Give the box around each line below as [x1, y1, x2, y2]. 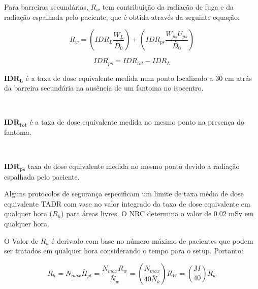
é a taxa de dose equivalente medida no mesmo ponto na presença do [29, 117, 244, 127]
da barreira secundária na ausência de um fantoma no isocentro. [4, 82, 204, 93]
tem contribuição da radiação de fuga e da [102, 2, 234, 12]
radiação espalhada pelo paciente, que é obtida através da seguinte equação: [4, 11, 240, 22]
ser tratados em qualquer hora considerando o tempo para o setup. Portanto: [4, 245, 243, 256]
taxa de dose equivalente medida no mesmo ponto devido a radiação [27, 161, 240, 171]
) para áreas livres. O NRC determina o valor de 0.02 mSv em [61, 208, 254, 219]
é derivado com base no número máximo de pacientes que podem [51, 235, 253, 246]
